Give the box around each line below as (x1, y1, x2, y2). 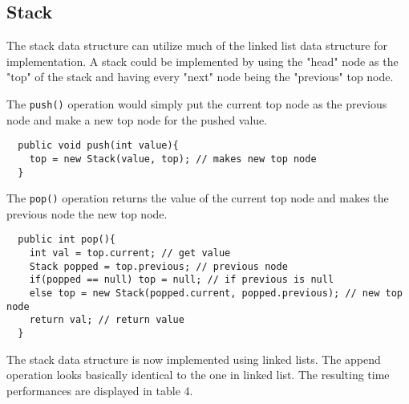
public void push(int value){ (18, 140, 179, 152)
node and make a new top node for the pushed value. (6, 111, 268, 128)
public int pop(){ (18, 234, 116, 246)
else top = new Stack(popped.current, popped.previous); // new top (29, 288, 403, 300)
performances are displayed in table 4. (6, 382, 193, 398)
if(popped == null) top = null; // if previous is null (29, 274, 334, 286)
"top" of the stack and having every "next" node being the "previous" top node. (6, 68, 394, 85)
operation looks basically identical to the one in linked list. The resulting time (6, 366, 390, 383)
